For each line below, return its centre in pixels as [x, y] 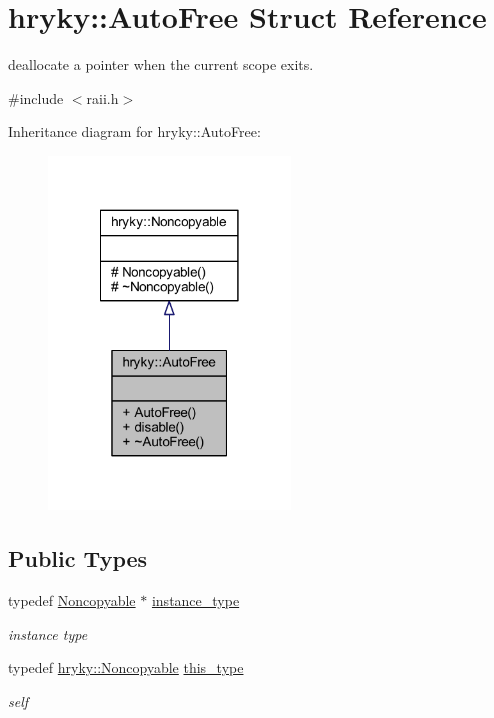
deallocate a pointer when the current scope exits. [161, 64]
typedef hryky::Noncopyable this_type [126, 667]
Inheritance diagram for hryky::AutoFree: [134, 131]
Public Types [78, 558]
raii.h [102, 97]
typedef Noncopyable [72, 600]
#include [36, 97]
